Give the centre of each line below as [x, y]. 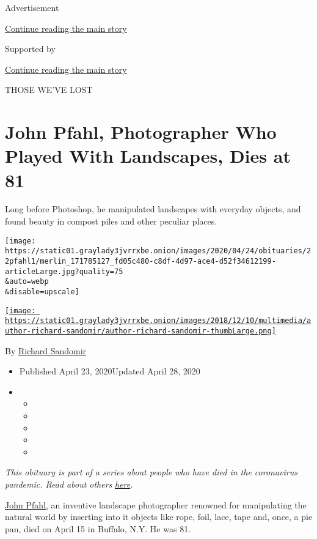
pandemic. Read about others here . [69, 484]
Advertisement [32, 7]
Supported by [30, 49]
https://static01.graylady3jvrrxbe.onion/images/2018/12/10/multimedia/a [158, 321]
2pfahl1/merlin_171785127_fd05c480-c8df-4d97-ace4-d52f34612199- [140, 261]
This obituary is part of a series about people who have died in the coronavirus [151, 472]
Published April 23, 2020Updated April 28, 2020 [110, 371]
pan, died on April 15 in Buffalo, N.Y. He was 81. [98, 528]
